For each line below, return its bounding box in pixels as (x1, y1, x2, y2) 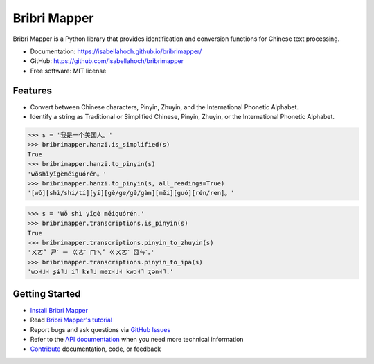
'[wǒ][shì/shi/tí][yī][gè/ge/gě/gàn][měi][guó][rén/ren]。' (27, 189, 235, 197)
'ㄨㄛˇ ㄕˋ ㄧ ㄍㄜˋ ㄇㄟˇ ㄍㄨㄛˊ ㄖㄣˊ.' (27, 248, 155, 256)
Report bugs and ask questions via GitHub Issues (30, 325, 171, 334)
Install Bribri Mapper (30, 306, 88, 314)
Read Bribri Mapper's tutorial (30, 316, 113, 325)
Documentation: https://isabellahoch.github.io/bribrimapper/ (30, 47, 202, 55)
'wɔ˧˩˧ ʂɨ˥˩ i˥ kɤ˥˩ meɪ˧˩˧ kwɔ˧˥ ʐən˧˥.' (27, 268, 174, 276)
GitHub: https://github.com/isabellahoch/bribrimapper (30, 57, 184, 65)
